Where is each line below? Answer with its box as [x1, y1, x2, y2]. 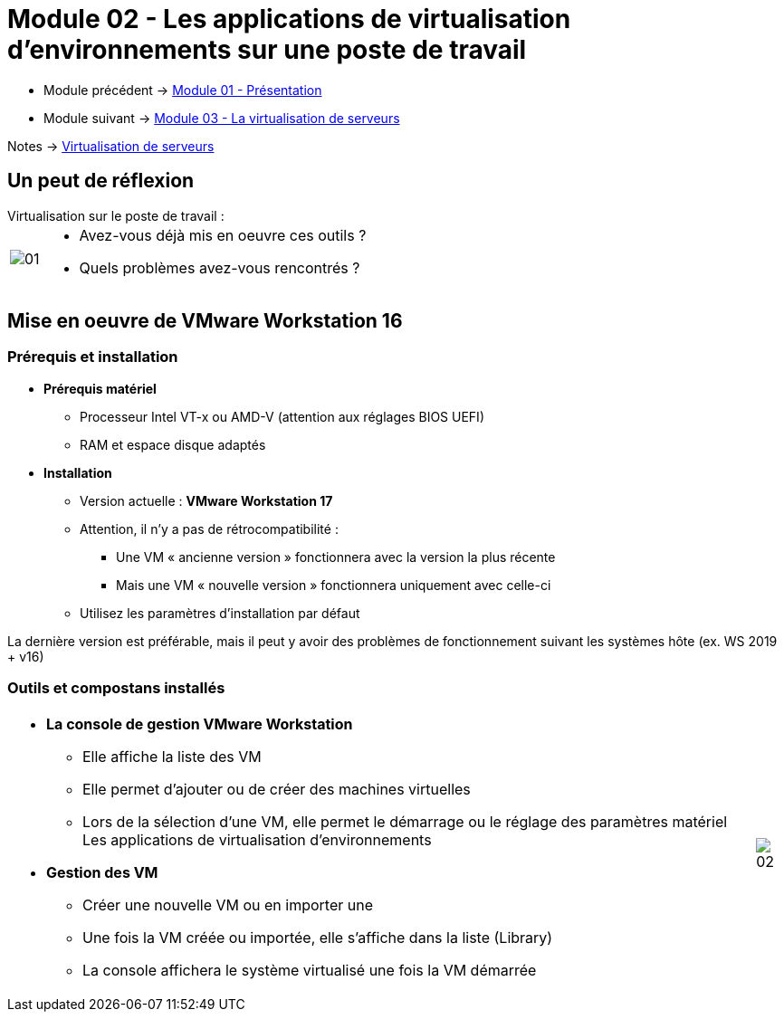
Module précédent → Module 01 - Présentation [43, 81, 322, 98]
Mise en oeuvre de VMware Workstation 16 [7, 310, 403, 333]
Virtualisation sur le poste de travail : [7, 207, 225, 224]
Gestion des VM [46, 862, 158, 881]
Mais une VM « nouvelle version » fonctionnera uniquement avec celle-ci [116, 576, 551, 593]
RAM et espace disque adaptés [80, 436, 266, 452]
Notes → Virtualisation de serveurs [7, 138, 215, 154]
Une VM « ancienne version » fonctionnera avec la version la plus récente [116, 548, 556, 565]
